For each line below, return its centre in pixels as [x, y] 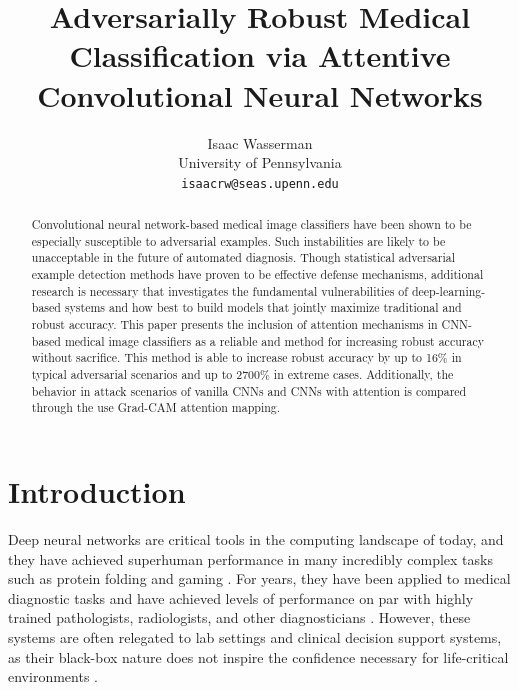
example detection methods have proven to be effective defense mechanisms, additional [257, 274]
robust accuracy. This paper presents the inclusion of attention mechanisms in [234, 324]
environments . [53, 676]
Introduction [97, 491]
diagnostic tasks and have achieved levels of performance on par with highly [241, 597]
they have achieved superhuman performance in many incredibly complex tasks [250, 558]
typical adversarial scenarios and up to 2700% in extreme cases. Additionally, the [242, 374]
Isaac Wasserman [260, 142]
